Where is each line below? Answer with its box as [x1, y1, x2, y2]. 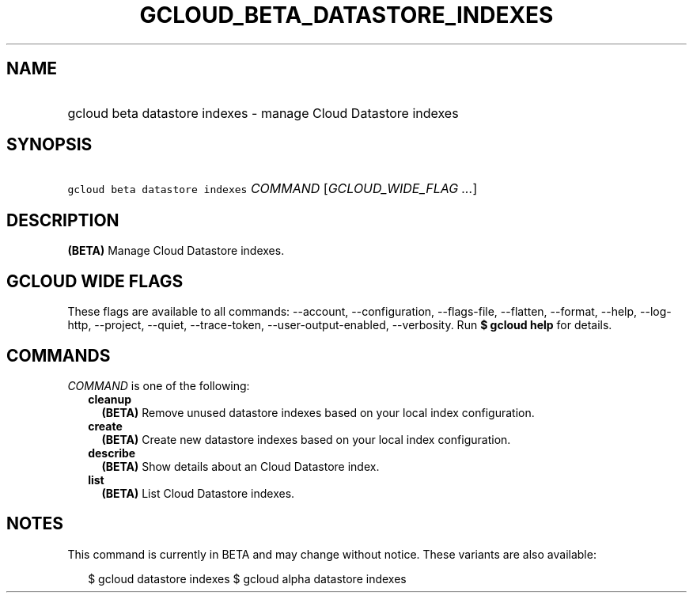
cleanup [88, 392, 132, 406]
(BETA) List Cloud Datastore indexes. [101, 486, 295, 500]
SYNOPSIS [6, 135, 93, 155]
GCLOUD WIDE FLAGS [6, 271, 184, 291]
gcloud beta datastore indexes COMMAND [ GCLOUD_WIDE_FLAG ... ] [67, 180, 478, 197]
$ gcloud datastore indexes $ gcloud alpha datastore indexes [88, 571, 407, 586]
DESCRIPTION [6, 210, 119, 230]
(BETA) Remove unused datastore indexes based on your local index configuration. [101, 405, 535, 419]
